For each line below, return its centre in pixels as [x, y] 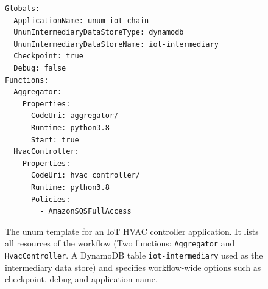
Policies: [51, 199]
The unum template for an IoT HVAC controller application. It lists [132, 231]
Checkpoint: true [48, 56]
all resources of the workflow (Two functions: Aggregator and [120, 243]
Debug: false [40, 68]
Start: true [55, 140]
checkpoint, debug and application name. [81, 279]
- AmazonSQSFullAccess [86, 211]
